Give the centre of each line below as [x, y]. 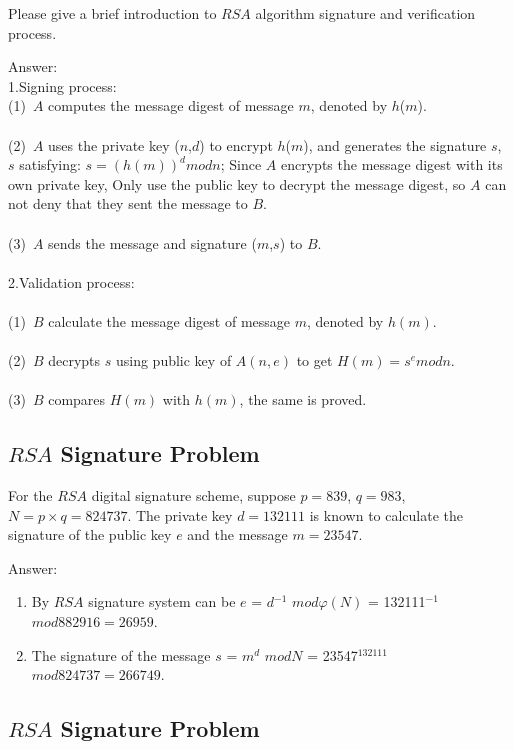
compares [77, 399]
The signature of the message [121, 654]
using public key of [173, 360]
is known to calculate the [386, 514]
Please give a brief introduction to [112, 13]
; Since [241, 164]
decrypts [74, 360]
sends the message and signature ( [152, 242]
